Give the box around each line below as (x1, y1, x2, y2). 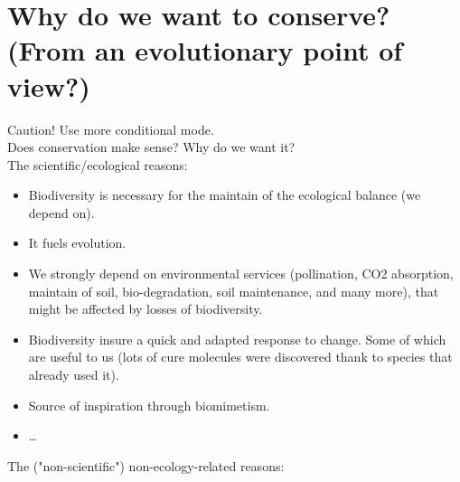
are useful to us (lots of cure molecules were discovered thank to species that (28, 347, 453, 366)
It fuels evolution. (28, 233, 127, 252)
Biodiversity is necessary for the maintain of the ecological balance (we (28, 185, 421, 204)
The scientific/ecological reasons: (7, 155, 188, 174)
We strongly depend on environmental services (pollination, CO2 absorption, (28, 264, 454, 283)
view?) (7, 67, 90, 104)
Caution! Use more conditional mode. (7, 119, 214, 138)
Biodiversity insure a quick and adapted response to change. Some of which (28, 329, 446, 348)
